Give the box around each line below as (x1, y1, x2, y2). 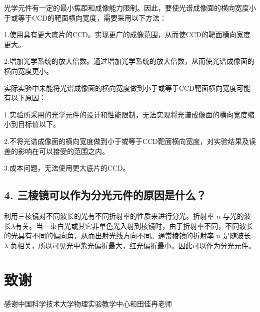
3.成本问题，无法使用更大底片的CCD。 (4, 163, 130, 173)
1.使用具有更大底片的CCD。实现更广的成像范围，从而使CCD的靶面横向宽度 (4, 29, 250, 40)
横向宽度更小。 (4, 65, 53, 76)
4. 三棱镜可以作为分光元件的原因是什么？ (4, 187, 206, 203)
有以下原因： (4, 92, 46, 103)
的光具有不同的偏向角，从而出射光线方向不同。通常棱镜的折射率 (4, 230, 214, 241)
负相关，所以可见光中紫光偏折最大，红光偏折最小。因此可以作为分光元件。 (10, 240, 255, 250)
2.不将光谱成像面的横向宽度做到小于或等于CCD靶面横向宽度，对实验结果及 (4, 135, 249, 146)
